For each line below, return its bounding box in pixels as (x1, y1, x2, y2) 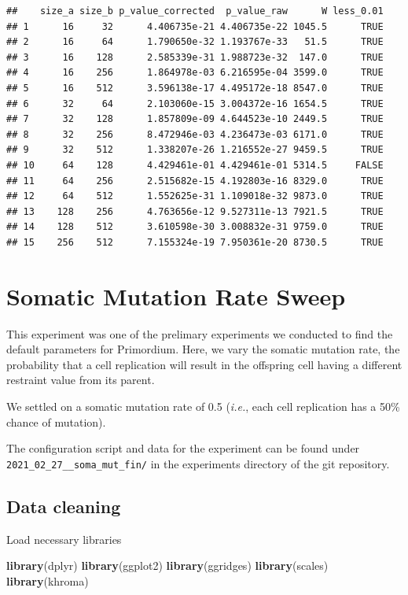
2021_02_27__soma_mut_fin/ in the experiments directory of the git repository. (6, 455, 390, 471)
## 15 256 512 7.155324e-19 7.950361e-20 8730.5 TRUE (6, 236, 384, 248)
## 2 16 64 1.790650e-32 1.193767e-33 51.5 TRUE (6, 36, 384, 48)
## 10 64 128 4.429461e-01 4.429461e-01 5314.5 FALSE (6, 159, 384, 171)
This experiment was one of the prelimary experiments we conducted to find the (6, 325, 393, 342)
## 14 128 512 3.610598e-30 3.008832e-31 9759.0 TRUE (6, 221, 384, 233)
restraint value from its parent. (6, 371, 155, 388)
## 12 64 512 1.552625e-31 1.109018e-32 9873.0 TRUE (6, 190, 384, 202)
